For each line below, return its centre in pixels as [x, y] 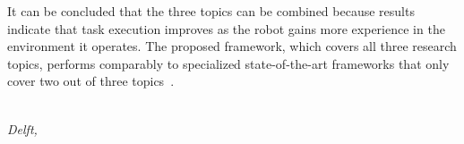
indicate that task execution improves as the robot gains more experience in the [226, 28]
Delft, [22, 128]
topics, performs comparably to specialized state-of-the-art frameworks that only [228, 63]
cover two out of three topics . [91, 81]
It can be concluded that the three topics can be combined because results [211, 11]
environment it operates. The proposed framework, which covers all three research [232, 46]
